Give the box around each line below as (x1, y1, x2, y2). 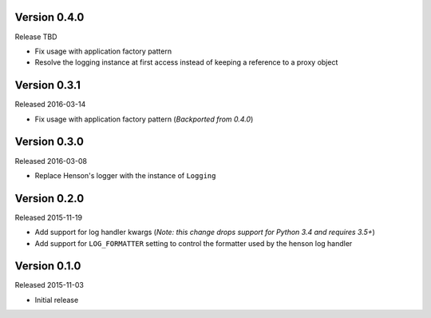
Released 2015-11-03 (14, 280, 84, 290)
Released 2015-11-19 (14, 213, 83, 222)
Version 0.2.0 (14, 192, 85, 205)
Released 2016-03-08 (14, 156, 88, 165)
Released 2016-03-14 (14, 100, 86, 109)
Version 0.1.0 (14, 260, 81, 273)
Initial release (34, 295, 79, 304)
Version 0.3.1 (14, 78, 81, 92)
